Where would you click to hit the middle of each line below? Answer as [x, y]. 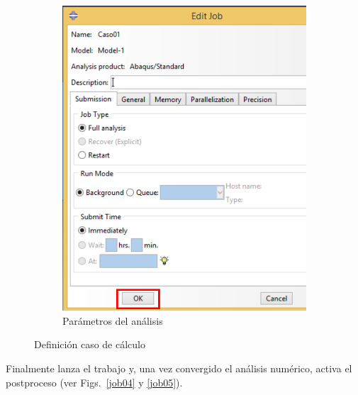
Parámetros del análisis [113, 320]
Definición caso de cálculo [90, 344]
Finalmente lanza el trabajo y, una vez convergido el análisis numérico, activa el [179, 368]
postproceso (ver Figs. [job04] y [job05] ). [94, 382]
